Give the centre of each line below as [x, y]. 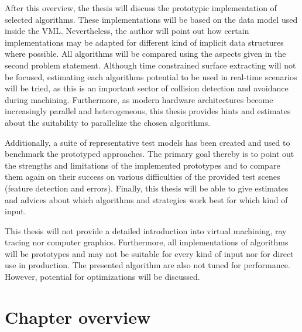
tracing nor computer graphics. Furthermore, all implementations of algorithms [147, 242]
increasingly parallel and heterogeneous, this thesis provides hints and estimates [148, 111]
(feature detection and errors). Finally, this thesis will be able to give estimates [147, 188]
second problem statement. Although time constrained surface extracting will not [150, 65]
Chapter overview [78, 316]
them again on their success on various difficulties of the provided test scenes [143, 177]
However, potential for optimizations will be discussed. [102, 277]
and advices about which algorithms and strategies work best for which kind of [146, 199]
